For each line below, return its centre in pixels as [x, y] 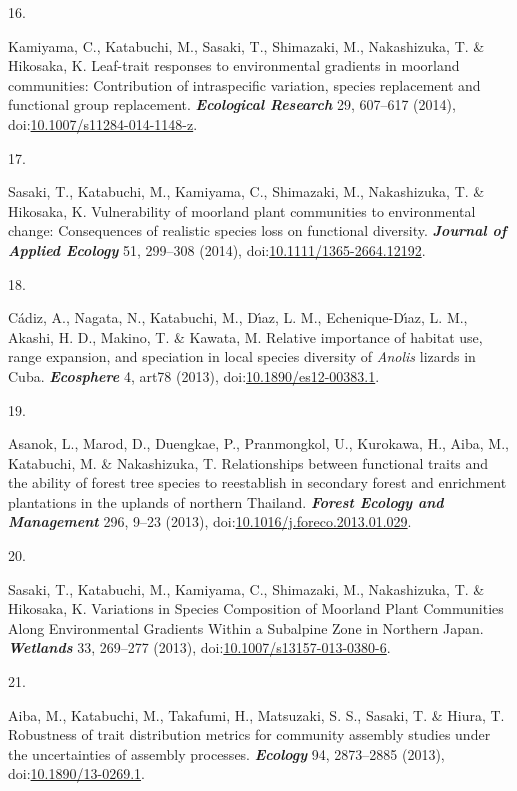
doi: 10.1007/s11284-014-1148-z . [103, 123]
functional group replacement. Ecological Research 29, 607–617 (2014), [232, 104]
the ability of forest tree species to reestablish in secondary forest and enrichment [257, 482]
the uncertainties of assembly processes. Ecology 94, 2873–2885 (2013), [226, 753]
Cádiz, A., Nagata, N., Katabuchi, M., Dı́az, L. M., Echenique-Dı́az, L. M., [238, 317]
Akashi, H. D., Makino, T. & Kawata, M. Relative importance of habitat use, [245, 336]
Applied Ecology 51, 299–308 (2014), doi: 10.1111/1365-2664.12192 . [217, 249]
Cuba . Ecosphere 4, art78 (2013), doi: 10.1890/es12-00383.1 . [194, 375]
